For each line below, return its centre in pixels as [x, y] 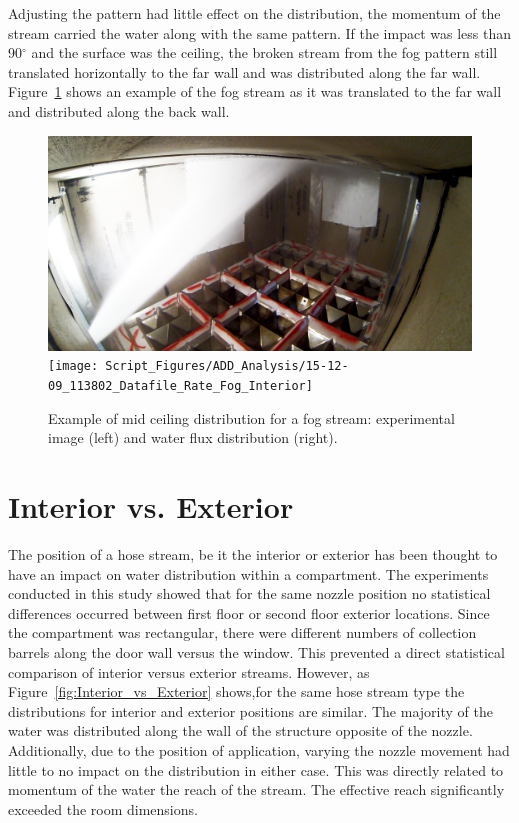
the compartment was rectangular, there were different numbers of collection [242, 632]
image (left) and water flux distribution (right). [193, 437]
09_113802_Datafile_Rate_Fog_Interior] [180, 386]
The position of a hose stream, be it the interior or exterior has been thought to [253, 554]
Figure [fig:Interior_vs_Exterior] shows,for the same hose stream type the [236, 691]
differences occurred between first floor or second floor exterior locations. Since [249, 612]
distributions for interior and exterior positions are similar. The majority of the [250, 710]
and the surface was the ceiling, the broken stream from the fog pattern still [264, 52]
